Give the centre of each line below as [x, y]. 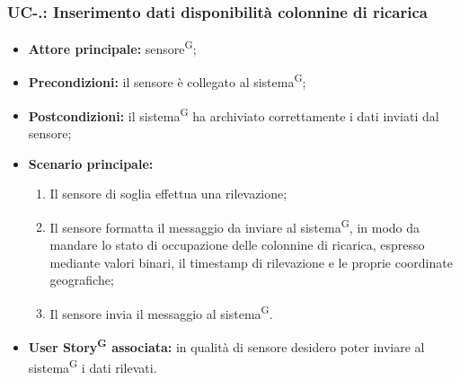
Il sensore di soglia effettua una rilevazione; [168, 194]
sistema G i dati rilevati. [93, 366]
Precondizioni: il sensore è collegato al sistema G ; [167, 81]
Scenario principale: [91, 163]
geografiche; [82, 280]
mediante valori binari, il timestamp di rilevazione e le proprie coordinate [251, 262]
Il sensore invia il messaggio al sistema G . [161, 312]
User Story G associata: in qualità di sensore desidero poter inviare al [226, 345]
